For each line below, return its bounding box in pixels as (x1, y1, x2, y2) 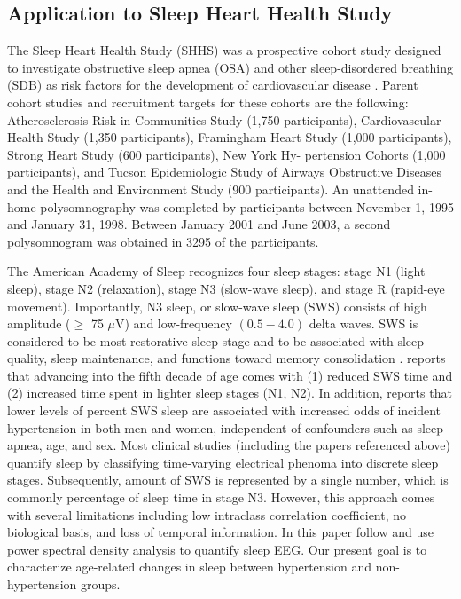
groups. (80, 575, 121, 594)
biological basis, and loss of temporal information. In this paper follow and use (7, 523, 434, 541)
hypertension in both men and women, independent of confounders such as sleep (7, 418, 444, 437)
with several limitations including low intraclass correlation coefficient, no (7, 505, 407, 524)
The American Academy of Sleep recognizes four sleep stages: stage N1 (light (7, 262, 426, 280)
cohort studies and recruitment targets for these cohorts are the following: (7, 92, 409, 111)
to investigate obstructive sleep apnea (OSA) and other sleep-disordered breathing (7, 58, 454, 76)
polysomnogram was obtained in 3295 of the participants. (7, 232, 319, 250)
